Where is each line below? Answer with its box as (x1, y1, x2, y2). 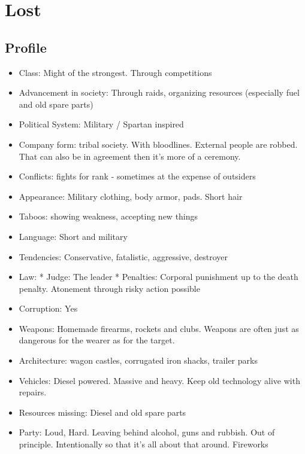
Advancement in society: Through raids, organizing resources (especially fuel (19, 86, 300, 99)
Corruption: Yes (19, 302, 78, 315)
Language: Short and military (19, 230, 128, 242)
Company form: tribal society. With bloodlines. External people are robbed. (19, 138, 298, 150)
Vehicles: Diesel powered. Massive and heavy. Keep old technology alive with (19, 374, 300, 386)
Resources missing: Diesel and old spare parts (19, 406, 186, 418)
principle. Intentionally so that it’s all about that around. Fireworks (19, 438, 268, 450)
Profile (5, 38, 47, 56)
